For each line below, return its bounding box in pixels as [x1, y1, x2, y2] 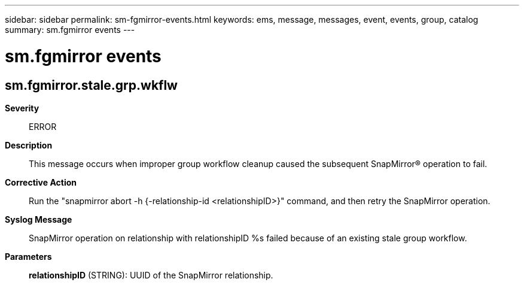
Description [5, 140, 53, 150]
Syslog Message [5, 214, 72, 225]
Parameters [5, 251, 52, 262]
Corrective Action [5, 177, 77, 187]
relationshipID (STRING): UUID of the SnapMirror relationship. [29, 269, 273, 280]
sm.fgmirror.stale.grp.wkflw [5, 77, 178, 93]
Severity [5, 102, 39, 113]
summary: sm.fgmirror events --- [5, 25, 135, 35]
